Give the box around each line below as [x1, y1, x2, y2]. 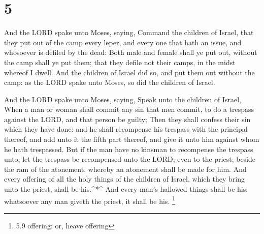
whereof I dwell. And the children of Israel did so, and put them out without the [4, 67, 255, 77]
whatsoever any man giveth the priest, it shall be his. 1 [4, 194, 175, 206]
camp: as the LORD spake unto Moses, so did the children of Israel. [4, 77, 215, 87]
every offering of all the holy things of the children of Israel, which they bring [4, 173, 245, 184]
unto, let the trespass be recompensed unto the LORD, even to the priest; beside [4, 154, 256, 164]
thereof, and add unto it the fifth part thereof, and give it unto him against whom [4, 134, 259, 144]
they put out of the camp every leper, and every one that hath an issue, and [4, 37, 242, 47]
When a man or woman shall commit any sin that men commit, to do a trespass [4, 104, 254, 114]
